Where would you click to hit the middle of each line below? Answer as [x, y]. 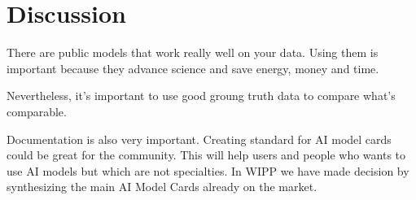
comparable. [37, 111]
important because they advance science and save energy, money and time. [193, 68]
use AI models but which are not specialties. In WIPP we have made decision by [208, 170]
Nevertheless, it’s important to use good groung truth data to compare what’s [201, 96]
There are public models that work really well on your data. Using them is [193, 52]
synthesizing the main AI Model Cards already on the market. [162, 187]
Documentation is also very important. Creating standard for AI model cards [199, 139]
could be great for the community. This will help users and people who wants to [206, 155]
